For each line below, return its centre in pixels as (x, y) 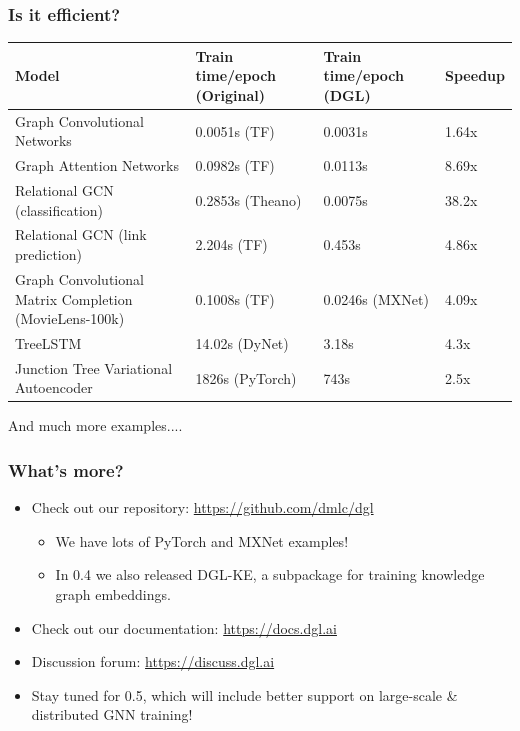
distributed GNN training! (112, 714)
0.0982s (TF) (235, 165)
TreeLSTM (48, 342)
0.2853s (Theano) (248, 199)
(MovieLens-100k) (70, 318)
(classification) (59, 209)
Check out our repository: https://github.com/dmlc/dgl (202, 507)
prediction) (48, 254)
